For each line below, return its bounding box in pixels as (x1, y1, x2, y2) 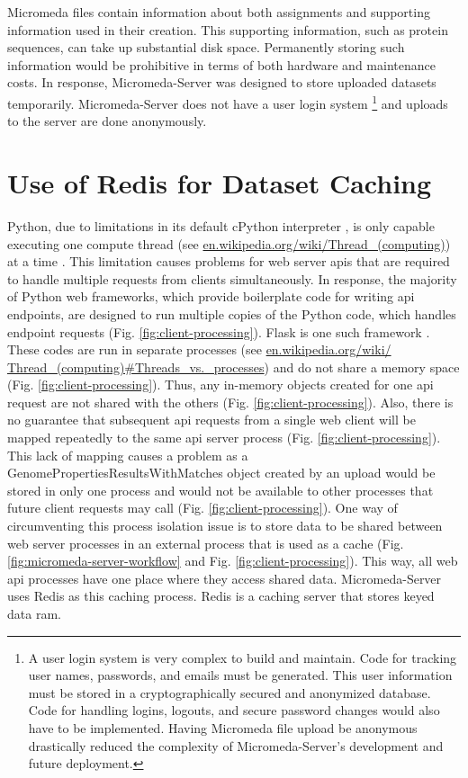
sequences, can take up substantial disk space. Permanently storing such (7, 38, 405, 57)
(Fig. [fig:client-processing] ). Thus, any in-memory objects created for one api (7, 375, 434, 394)
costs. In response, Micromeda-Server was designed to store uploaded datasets (7, 73, 436, 92)
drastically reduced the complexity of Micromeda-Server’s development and (28, 736, 444, 755)
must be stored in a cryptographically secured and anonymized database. (28, 683, 431, 702)
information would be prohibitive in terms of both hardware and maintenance (7, 55, 436, 74)
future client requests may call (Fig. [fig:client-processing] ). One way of (7, 498, 398, 517)
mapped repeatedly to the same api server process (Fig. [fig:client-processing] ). (7, 428, 441, 447)
